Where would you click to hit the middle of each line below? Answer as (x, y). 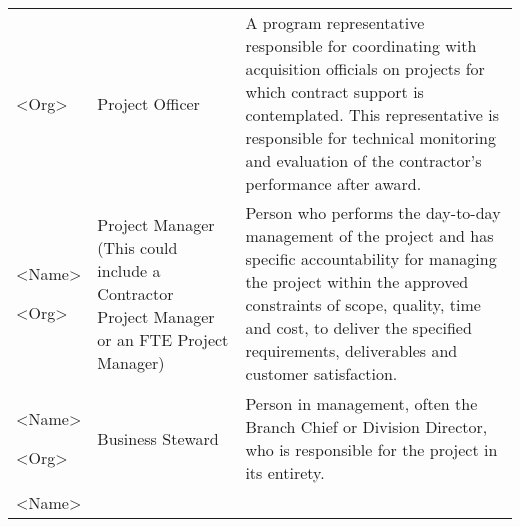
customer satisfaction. (321, 373)
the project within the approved (357, 281)
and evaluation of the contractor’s (363, 160)
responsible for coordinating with (361, 45)
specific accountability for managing (371, 258)
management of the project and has (369, 235)
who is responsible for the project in (371, 449)
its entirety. (285, 472)
